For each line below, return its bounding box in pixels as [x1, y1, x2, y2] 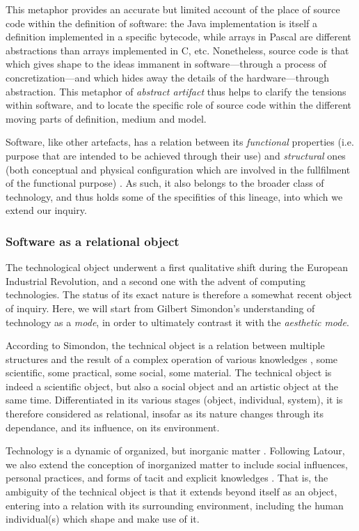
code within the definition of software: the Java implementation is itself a [6, 15, 318, 30]
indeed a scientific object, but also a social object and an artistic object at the [6, 378, 338, 393]
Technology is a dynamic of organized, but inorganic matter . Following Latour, [6, 443, 345, 458]
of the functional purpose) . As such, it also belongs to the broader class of [6, 176, 324, 190]
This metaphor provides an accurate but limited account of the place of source [6, 2, 340, 16]
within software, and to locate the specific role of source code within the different [6, 98, 351, 112]
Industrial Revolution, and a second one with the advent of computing [6, 273, 305, 288]
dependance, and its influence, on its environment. [6, 420, 220, 434]
